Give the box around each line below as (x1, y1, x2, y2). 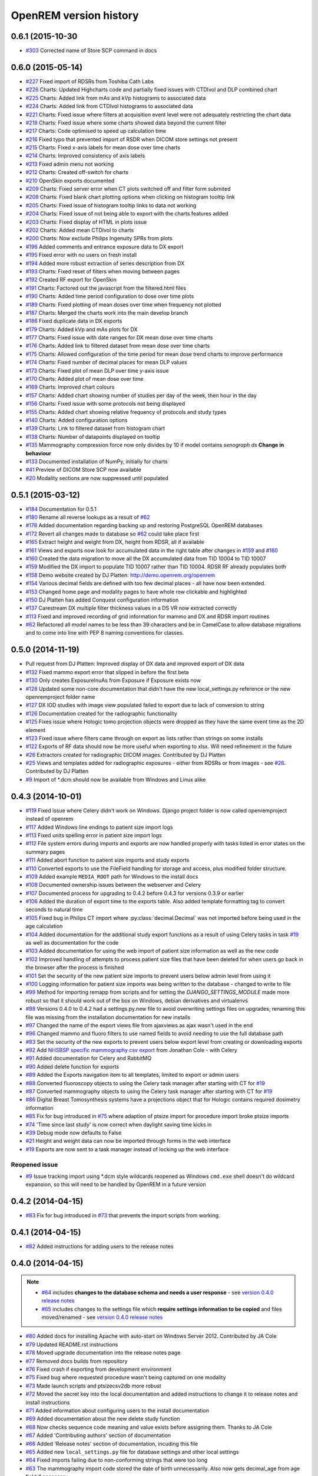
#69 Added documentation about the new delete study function (25, 1415, 180, 1422)
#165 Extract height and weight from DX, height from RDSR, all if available (25, 538, 204, 546)
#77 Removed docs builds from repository (25, 1357, 128, 1364)
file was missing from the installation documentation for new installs (25, 1013, 191, 1021)
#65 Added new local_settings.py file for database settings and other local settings (25, 1448, 239, 1455)
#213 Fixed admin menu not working (25, 160, 114, 168)
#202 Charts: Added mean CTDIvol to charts (25, 227, 134, 233)
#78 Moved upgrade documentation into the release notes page (25, 1349, 181, 1356)
